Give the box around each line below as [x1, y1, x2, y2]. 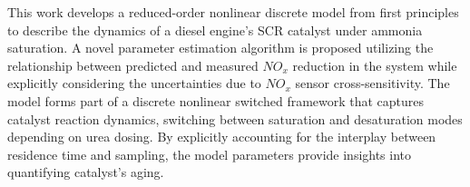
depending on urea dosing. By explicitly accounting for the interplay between [7, 127, 436, 146]
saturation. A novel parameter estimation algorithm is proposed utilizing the [7, 38, 434, 57]
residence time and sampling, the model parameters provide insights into [7, 144, 412, 163]
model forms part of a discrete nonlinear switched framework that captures [7, 91, 425, 110]
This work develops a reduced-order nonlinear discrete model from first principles [7, 3, 459, 21]
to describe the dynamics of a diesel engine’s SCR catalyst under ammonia [7, 20, 423, 39]
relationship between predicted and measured [7, 55, 259, 74]
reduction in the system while [292, 55, 457, 74]
